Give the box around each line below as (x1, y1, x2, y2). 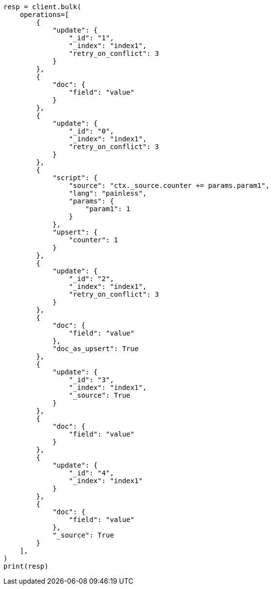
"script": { (52, 174, 98, 182)
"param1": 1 (85, 205, 131, 213)
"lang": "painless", (68, 189, 147, 197)
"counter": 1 (68, 236, 119, 244)
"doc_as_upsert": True (52, 345, 139, 353)
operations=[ (19, 11, 69, 18)
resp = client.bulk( (3, 3, 82, 11)
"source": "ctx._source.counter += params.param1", (68, 182, 270, 189)
